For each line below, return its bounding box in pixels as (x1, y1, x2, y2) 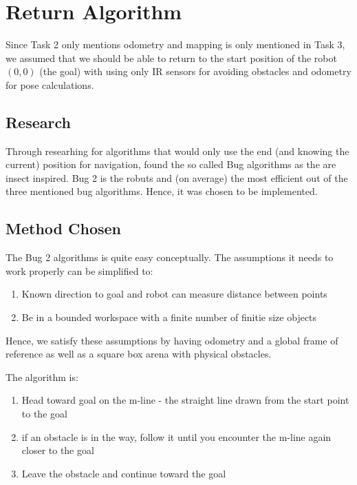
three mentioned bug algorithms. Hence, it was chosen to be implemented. (6, 184, 318, 198)
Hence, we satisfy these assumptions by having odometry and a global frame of (6, 333, 338, 347)
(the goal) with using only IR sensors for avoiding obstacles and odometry (39, 64, 351, 79)
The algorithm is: (6, 369, 78, 384)
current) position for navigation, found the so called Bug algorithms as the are (6, 157, 336, 172)
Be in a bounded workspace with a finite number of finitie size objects (21, 310, 317, 324)
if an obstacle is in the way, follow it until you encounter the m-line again (21, 429, 332, 444)
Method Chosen (6, 218, 121, 239)
